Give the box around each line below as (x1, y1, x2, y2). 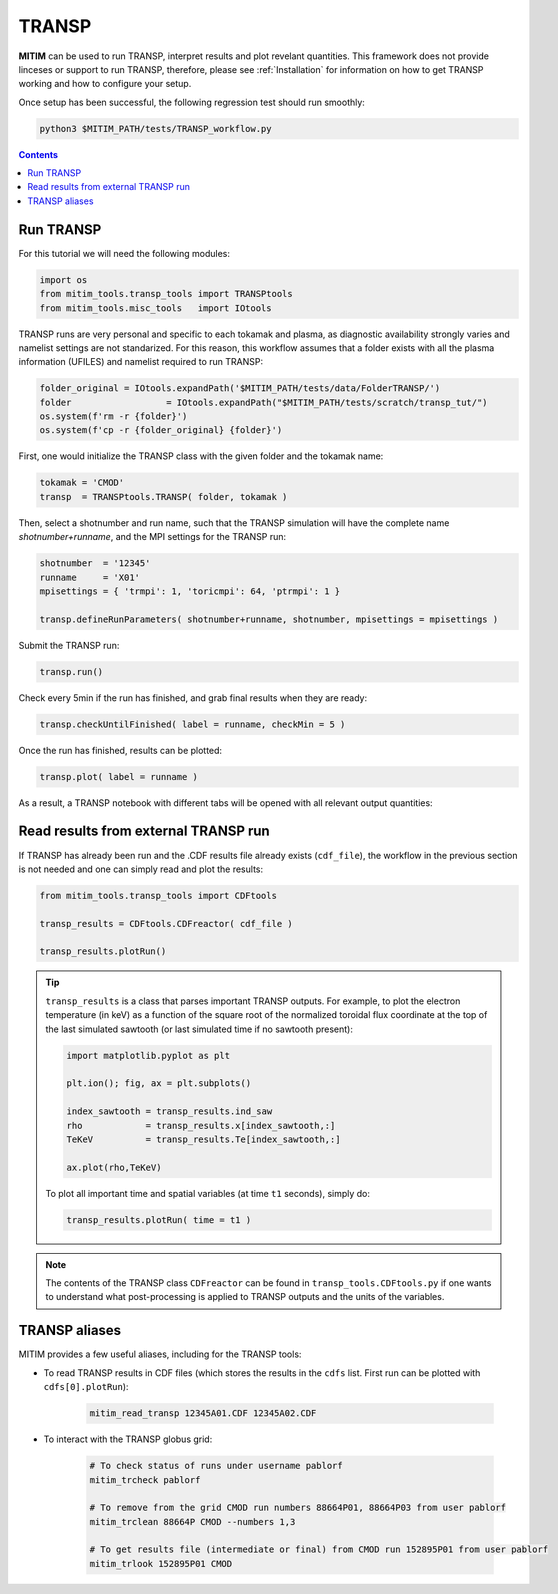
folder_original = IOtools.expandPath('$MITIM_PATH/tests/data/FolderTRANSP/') (39, 383, 441, 394)
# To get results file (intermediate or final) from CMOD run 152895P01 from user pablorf (89, 1544, 549, 1555)
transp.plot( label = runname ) (39, 771, 199, 782)
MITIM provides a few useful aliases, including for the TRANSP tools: (18, 1348, 302, 1360)
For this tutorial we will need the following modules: (18, 247, 230, 259)
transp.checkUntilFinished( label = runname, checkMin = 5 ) (39, 718, 346, 730)
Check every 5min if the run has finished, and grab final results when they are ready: (18, 691, 368, 704)
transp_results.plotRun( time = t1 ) (66, 1214, 252, 1225)
